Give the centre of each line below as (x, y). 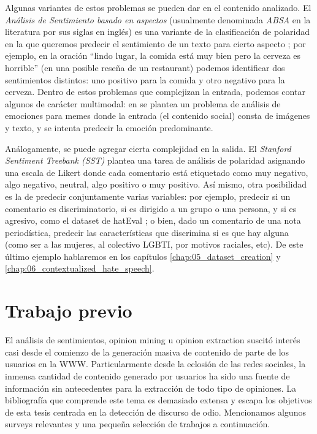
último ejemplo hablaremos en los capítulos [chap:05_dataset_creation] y (143, 256)
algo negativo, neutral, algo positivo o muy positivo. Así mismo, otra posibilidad (156, 184)
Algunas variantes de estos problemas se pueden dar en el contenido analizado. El (158, 7)
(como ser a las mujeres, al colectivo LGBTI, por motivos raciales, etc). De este (154, 244)
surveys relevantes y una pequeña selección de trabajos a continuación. (138, 424)
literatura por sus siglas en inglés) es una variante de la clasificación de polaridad (157, 32)
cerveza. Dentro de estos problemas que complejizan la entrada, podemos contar (155, 92)
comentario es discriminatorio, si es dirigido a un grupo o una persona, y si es (151, 208)
